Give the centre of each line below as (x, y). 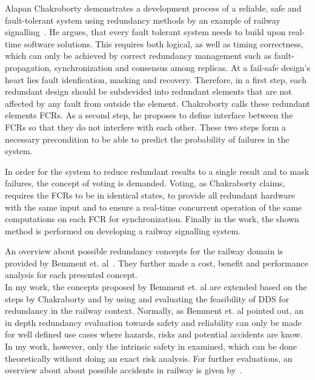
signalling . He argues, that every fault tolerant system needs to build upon (145, 32)
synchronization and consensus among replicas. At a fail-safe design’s (182, 67)
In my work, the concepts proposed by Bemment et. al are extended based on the (156, 287)
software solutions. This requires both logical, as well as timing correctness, (164, 43)
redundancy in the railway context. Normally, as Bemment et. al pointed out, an (154, 310)
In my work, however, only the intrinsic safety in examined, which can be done (151, 346)
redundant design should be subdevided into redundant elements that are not (148, 91)
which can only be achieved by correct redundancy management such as (138, 56)
